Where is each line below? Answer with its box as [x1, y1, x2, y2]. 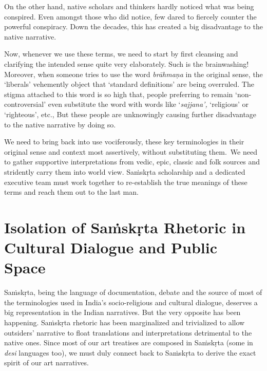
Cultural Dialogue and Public [4, 237, 217, 258]
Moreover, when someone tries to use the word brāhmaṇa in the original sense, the [4, 68, 263, 79]
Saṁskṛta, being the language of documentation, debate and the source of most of [4, 287, 262, 298]
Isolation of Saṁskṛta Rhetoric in [4, 216, 246, 237]
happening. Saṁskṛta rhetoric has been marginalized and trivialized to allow [4, 317, 245, 327]
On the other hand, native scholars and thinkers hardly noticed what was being [4, 1, 254, 11]
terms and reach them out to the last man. [4, 187, 139, 197]
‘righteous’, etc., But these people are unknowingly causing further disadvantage [4, 108, 257, 119]
